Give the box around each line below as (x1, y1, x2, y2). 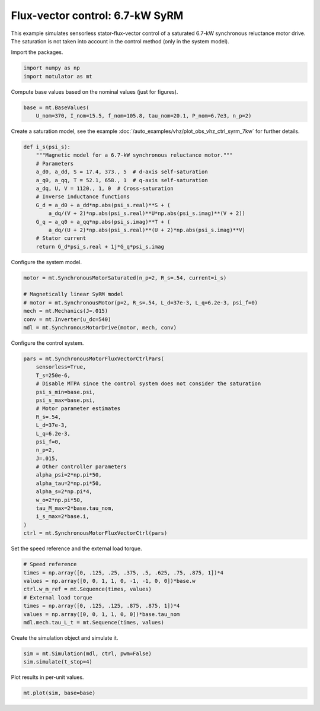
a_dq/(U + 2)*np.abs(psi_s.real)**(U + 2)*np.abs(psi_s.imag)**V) (48, 226, 246, 233)
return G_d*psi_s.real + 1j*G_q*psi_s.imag (36, 243, 164, 250)
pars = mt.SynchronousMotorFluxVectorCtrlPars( (23, 355, 164, 362)
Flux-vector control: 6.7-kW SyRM (11, 9, 184, 22)
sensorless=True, (36, 364, 87, 370)
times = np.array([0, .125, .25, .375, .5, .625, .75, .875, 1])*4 (23, 569, 224, 576)
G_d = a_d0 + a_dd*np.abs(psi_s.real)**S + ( (36, 202, 171, 208)
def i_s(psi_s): (23, 144, 71, 151)
